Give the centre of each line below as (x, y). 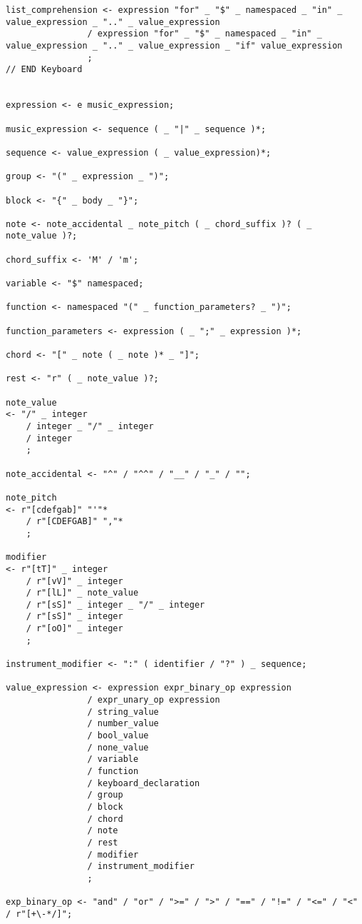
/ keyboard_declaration (144, 783)
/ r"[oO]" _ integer (74, 629)
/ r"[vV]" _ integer (74, 581)
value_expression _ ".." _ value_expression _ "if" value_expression (174, 45)
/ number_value (123, 724)
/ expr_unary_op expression (154, 700)
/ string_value (123, 712)
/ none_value (118, 747)
